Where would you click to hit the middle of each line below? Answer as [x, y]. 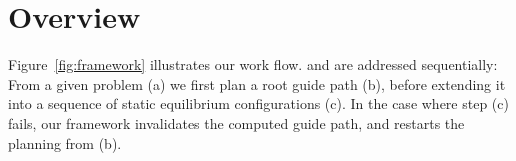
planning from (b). [65, 142]
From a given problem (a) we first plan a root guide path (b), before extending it [257, 83]
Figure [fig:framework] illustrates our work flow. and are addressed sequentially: [253, 64]
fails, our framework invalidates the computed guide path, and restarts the [236, 122]
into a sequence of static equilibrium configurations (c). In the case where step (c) [258, 103]
